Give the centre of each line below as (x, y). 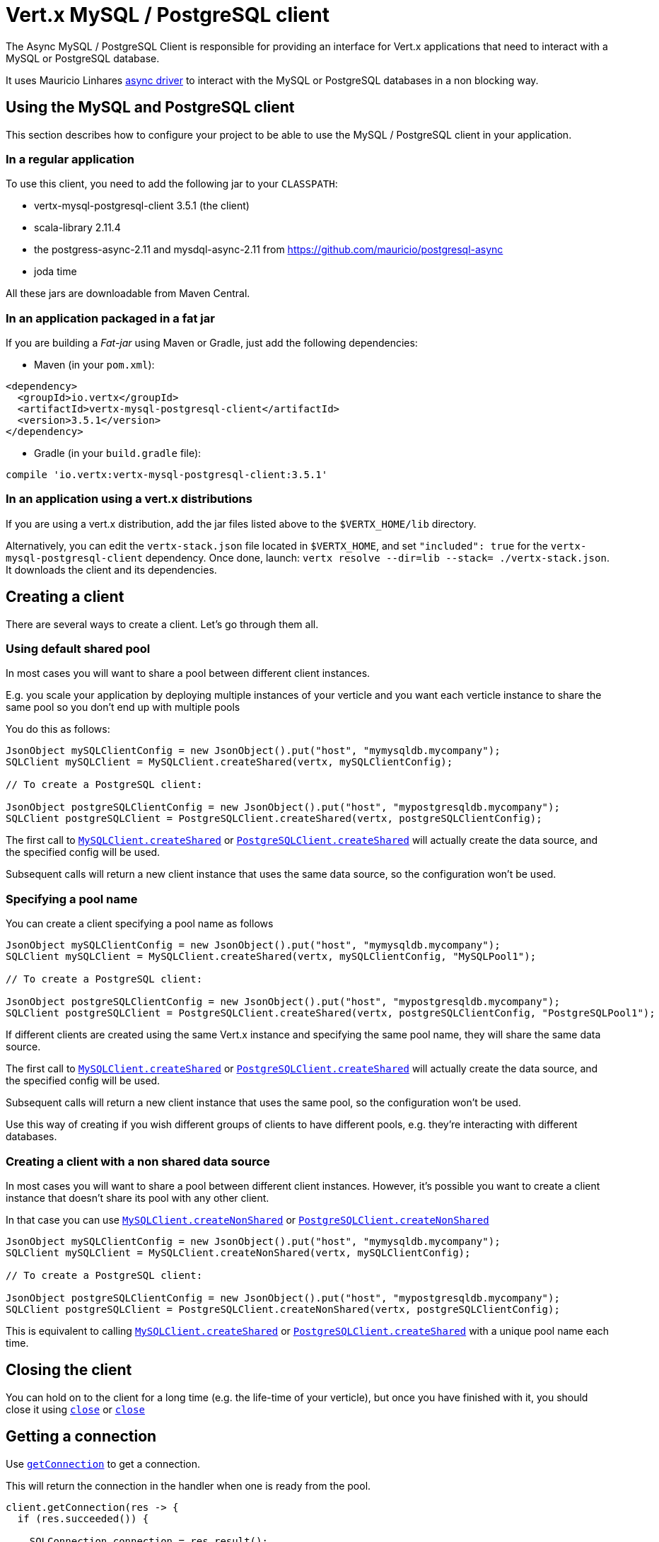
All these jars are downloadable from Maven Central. (128, 294)
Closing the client (69, 1370)
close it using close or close (75, 1409)
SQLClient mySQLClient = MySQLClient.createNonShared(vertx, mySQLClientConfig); (238, 1252)
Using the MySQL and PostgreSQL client (150, 108)
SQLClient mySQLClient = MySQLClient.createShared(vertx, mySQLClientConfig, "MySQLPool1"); (271, 957)
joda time (56, 272)
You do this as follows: (58, 729)
